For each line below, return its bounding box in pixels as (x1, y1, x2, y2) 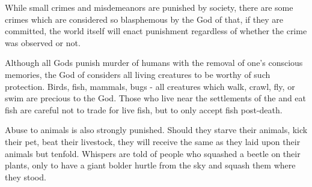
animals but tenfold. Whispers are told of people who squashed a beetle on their (5, 147, 301, 159)
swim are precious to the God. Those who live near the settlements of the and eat (5, 92, 307, 104)
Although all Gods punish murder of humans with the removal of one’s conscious (5, 56, 303, 69)
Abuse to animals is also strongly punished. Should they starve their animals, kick (5, 123, 308, 136)
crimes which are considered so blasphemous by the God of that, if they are (5, 13, 284, 25)
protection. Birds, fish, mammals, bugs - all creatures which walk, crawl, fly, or (5, 80, 295, 92)
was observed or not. (5, 36, 81, 49)
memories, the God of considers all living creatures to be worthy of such (5, 68, 271, 80)
